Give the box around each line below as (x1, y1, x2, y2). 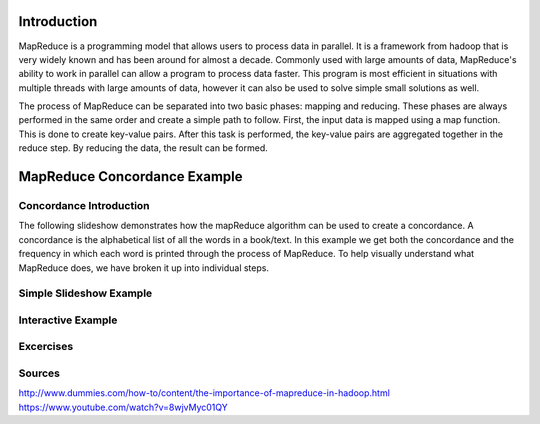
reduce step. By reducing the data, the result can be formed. (18, 142, 269, 154)
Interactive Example (18, 313, 118, 327)
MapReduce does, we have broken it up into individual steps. (18, 261, 270, 274)
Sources (18, 366, 60, 380)
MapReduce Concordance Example (18, 168, 243, 185)
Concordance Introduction (18, 199, 150, 213)
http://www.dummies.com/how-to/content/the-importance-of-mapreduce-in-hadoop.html (18, 387, 390, 399)
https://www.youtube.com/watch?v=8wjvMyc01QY (18, 401, 229, 413)
